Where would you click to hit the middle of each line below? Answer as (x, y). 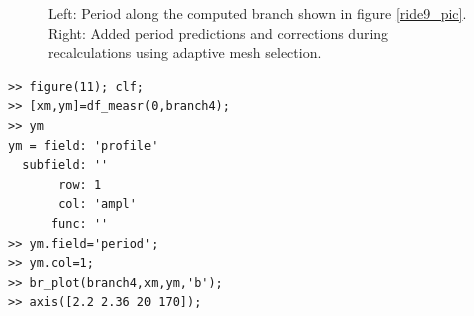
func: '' (79, 223)
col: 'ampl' (97, 204)
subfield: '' (65, 165)
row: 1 (80, 184)
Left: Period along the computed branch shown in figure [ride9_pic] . (257, 13)
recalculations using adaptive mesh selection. (185, 52)
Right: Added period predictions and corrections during (218, 32)
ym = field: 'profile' (83, 145)
